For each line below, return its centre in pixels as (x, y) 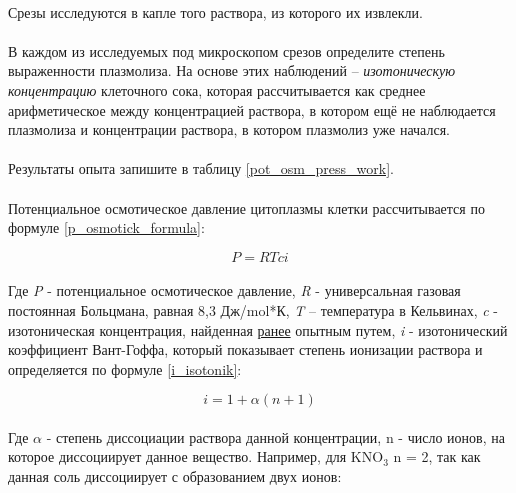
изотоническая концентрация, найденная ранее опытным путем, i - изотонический (258, 329)
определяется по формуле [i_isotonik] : (125, 368)
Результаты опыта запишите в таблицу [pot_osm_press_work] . (201, 168)
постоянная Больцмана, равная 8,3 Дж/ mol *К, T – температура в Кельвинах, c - (253, 309)
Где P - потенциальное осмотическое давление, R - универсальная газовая (234, 290)
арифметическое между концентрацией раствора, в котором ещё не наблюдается (252, 109)
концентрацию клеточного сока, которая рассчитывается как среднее (217, 89)
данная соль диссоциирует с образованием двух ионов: (175, 476)
